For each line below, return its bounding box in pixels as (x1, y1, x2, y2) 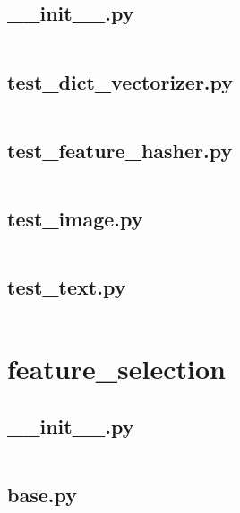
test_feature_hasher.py (7, 136, 233, 164)
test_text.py (7, 273, 126, 301)
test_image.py (7, 205, 143, 232)
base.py (7, 480, 77, 508)
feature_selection (7, 350, 226, 387)
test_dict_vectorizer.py (7, 67, 234, 95)
